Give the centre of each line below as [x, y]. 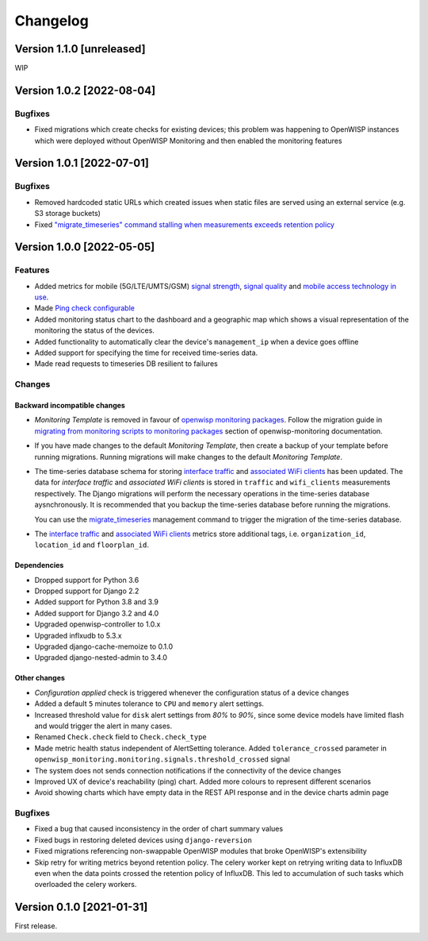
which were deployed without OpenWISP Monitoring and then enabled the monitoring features [188, 141]
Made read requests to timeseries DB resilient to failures [126, 364]
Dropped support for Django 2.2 [87, 591]
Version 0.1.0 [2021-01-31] [81, 907]
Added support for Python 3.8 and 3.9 [96, 602]
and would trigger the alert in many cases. [103, 726]
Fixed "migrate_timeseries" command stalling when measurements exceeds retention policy [184, 224]
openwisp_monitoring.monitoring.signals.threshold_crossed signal [162, 759]
